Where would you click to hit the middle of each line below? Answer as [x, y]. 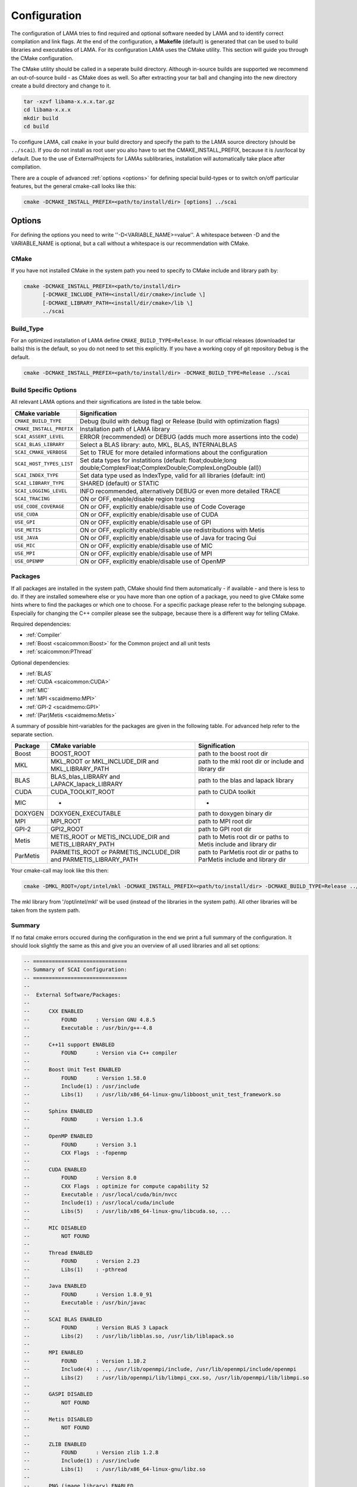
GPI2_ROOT [67, 829]
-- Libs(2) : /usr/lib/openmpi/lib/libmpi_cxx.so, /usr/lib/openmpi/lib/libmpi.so [166, 1378]
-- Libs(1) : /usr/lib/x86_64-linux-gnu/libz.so [115, 1469]
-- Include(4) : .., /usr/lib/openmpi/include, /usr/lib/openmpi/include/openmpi [160, 1369]
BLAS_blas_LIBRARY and [85, 777]
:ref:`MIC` [38, 690]
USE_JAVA [26, 538]
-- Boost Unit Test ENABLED [72, 1070]
